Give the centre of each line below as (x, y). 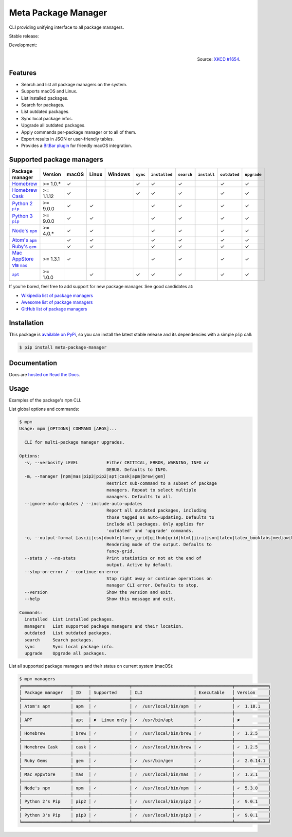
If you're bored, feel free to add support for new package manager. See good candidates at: (101, 287)
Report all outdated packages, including (156, 510)
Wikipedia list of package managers (57, 295)
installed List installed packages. (69, 619)
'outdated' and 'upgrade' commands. (150, 531)
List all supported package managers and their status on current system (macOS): (91, 666)
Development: (23, 45)
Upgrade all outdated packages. (53, 125)
